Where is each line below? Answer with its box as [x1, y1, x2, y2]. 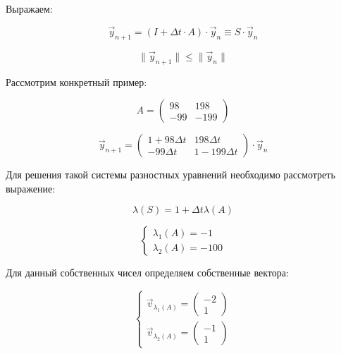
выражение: [6, 181, 56, 195]
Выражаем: [6, 1, 53, 16]
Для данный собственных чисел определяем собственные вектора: [6, 265, 289, 280]
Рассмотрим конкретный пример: [6, 74, 147, 89]
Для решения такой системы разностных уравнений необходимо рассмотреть [6, 167, 335, 182]
